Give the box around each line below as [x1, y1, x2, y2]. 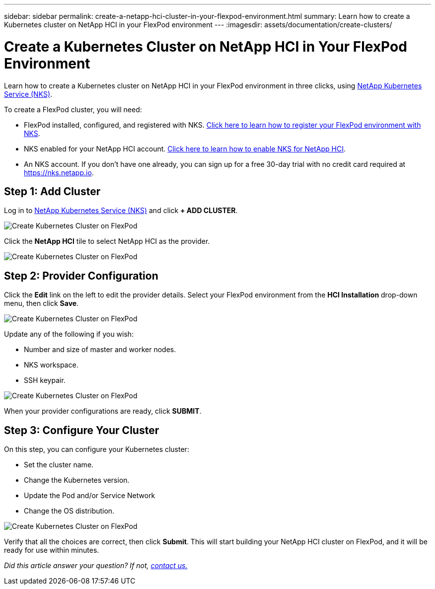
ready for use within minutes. [4, 546, 99, 555]
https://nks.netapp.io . [24, 168, 94, 177]
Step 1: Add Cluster [4, 185, 101, 198]
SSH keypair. [24, 376, 66, 385]
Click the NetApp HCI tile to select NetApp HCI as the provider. [4, 237, 210, 246]
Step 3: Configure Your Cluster [4, 424, 159, 437]
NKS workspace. [24, 361, 78, 369]
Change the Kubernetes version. [24, 476, 130, 485]
